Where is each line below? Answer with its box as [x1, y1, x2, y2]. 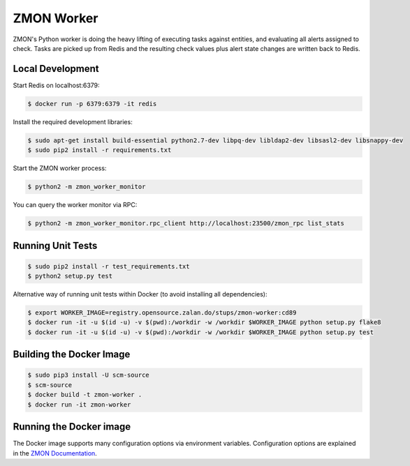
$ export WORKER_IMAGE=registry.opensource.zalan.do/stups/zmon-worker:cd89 [27, 309, 297, 317]
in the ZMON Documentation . [13, 449, 97, 457]
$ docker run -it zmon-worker [27, 400, 131, 408]
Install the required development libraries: [13, 117, 133, 126]
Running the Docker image [13, 421, 131, 433]
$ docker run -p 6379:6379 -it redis [27, 100, 157, 107]
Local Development [13, 63, 99, 75]
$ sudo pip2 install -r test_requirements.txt [27, 262, 190, 270]
